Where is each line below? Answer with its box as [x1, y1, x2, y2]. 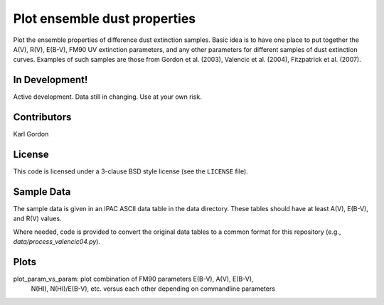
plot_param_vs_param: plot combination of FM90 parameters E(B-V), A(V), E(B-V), [13, 274, 254, 284]
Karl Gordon [13, 130, 49, 139]
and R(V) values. [13, 214, 62, 223]
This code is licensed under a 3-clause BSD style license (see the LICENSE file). [13, 167, 248, 176]
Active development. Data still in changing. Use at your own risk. [13, 92, 202, 101]
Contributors [13, 111, 72, 124]
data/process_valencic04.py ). [13, 237, 101, 246]
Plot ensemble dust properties [13, 11, 196, 26]
